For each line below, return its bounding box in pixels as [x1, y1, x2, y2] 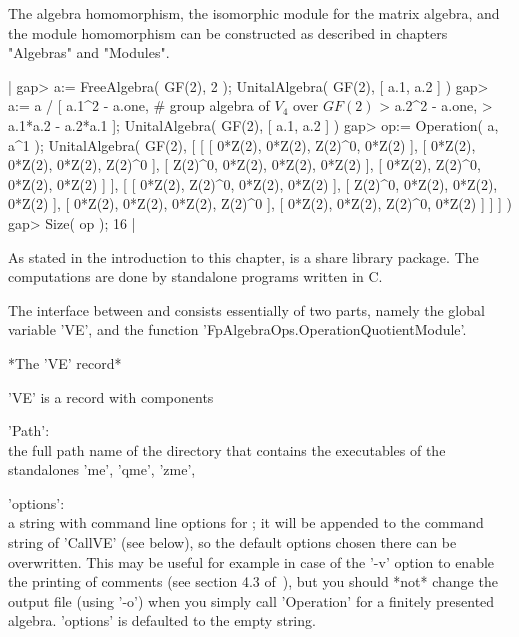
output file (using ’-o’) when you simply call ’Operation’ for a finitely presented [8, 590, 495, 611]
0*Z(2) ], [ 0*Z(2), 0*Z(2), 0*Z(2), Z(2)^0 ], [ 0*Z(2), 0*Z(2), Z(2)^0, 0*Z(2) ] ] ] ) [8, 193, 512, 214]
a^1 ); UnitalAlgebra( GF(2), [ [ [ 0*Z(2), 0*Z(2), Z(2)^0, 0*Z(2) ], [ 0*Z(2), [8, 134, 476, 155]
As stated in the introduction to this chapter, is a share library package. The [8, 246, 479, 267]
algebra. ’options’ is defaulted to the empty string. [8, 610, 316, 631]
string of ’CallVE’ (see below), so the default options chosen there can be [8, 532, 457, 553]
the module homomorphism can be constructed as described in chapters [8, 22, 448, 43]
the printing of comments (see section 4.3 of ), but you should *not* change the [8, 571, 498, 592]
